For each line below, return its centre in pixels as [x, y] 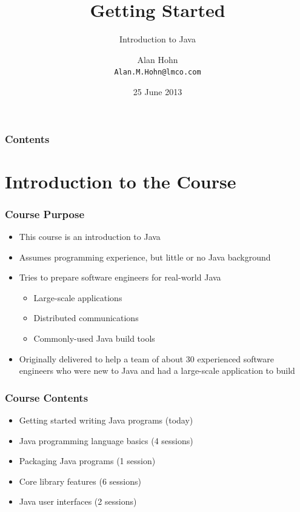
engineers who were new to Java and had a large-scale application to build [157, 371]
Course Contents [47, 397]
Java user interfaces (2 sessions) [78, 501]
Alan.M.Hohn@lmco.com [158, 72]
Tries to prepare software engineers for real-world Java [120, 277]
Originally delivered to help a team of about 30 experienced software [147, 358]
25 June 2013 [158, 91]
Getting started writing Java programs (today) [106, 420]
